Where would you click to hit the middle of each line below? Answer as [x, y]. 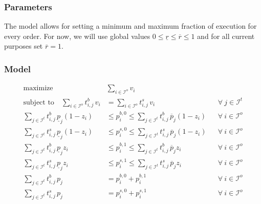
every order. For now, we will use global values [77, 36]
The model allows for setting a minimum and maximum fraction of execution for [130, 26]
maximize [38, 88]
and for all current [226, 36]
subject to [39, 102]
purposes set [24, 46]
